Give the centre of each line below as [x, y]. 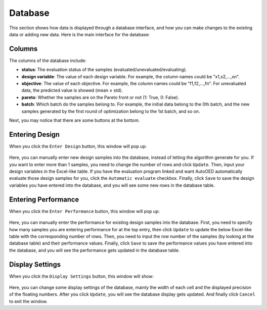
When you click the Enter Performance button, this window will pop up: [85, 211]
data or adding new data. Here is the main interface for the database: [80, 34]
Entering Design [34, 134]
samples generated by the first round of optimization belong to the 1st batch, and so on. [111, 111]
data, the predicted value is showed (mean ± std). [72, 90]
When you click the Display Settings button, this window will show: [81, 276]
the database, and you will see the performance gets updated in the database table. [94, 250]
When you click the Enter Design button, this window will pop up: [78, 146]
